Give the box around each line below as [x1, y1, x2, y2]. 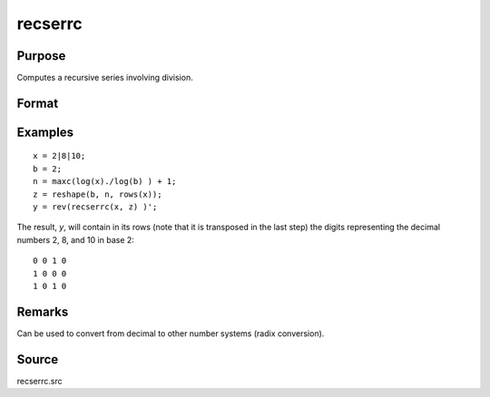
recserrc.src [16, 375, 63, 386]
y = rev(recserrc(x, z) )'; [33, 202, 158, 212]
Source [16, 352, 59, 367]
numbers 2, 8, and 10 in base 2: [16, 234, 135, 245]
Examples [16, 124, 74, 140]
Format [16, 95, 59, 111]
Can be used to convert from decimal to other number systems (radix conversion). [16, 327, 325, 339]
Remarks [16, 304, 69, 319]
